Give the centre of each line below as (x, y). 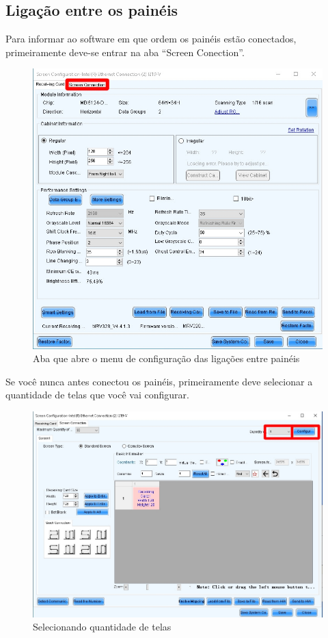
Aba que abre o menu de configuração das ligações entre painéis (166, 358)
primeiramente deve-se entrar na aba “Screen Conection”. (125, 52)
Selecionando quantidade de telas (102, 627)
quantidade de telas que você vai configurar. (97, 395)
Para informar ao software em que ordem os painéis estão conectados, (151, 39)
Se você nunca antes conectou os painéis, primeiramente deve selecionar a (159, 381)
